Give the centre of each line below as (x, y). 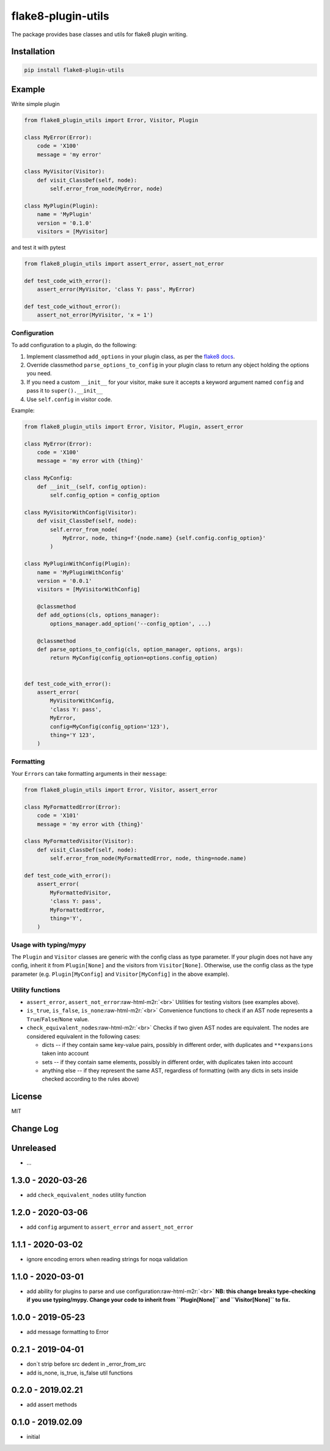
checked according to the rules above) (90, 1079)
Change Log (35, 1129)
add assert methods (52, 1404)
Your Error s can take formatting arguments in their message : (89, 774)
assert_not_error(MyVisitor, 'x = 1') (95, 315)
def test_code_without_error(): (73, 307)
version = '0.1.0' (64, 223)
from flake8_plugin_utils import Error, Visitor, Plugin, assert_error (134, 426)
